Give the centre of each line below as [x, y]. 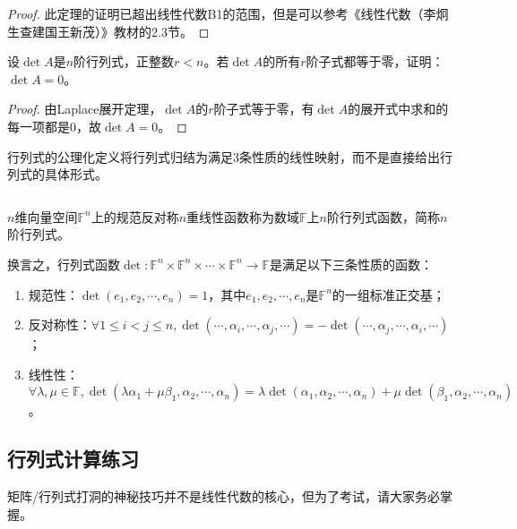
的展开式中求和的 [398, 109]
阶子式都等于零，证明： [375, 61]
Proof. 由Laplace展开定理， [85, 109]
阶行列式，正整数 [124, 61]
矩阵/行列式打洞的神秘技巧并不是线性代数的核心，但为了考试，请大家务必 [224, 496]
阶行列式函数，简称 [384, 216]
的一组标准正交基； [388, 294]
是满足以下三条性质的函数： [351, 264]
